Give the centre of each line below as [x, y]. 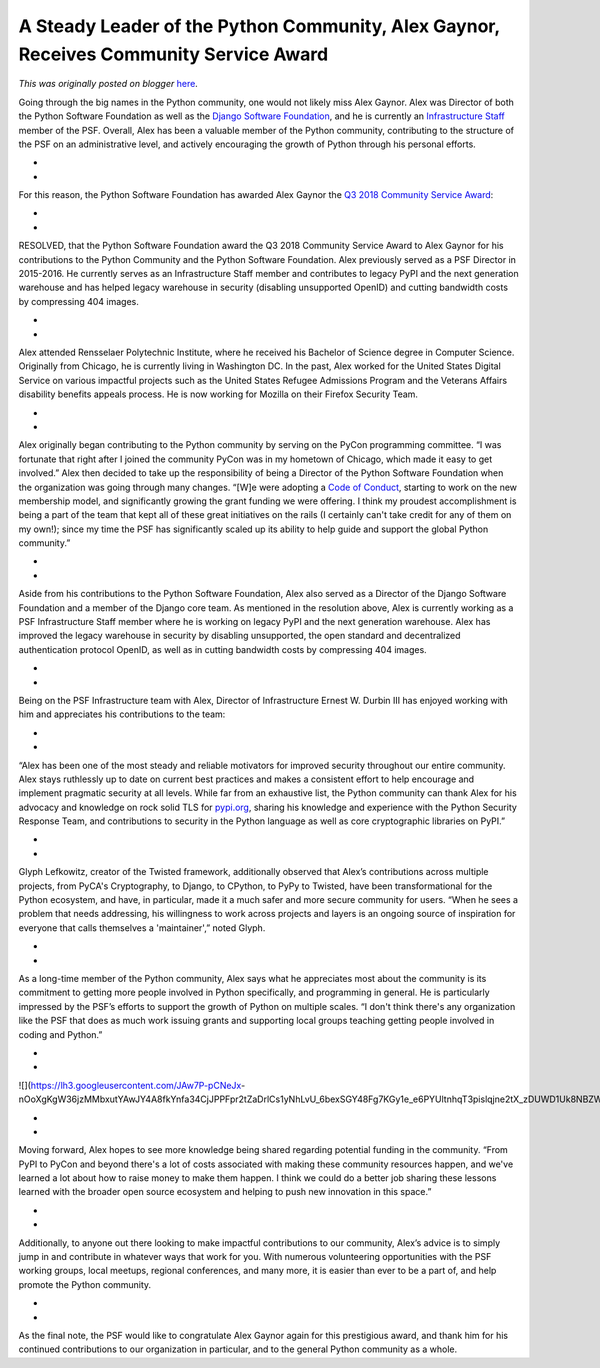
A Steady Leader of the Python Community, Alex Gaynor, [259, 26]
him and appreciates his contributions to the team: [122, 714]
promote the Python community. [85, 1284]
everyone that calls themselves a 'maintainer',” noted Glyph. [142, 927]
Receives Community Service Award [173, 54]
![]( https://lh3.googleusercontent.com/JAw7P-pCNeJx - [132, 1085]
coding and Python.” [60, 1034]
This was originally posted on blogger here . [108, 84]
